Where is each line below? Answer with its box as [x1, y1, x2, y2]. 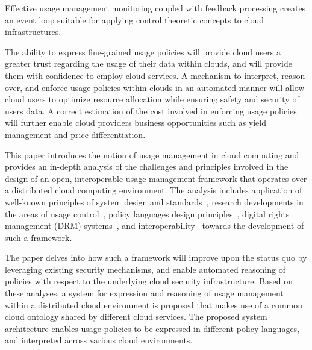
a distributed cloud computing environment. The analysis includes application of [5, 184, 302, 196]
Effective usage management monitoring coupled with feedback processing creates [5, 2, 306, 14]
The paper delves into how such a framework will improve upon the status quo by [5, 251, 307, 264]
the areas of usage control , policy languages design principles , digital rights [5, 207, 290, 220]
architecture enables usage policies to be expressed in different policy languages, [5, 322, 300, 334]
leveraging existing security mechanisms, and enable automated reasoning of [5, 263, 285, 275]
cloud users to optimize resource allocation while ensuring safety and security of [5, 93, 299, 105]
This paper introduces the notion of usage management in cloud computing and [5, 148, 299, 161]
